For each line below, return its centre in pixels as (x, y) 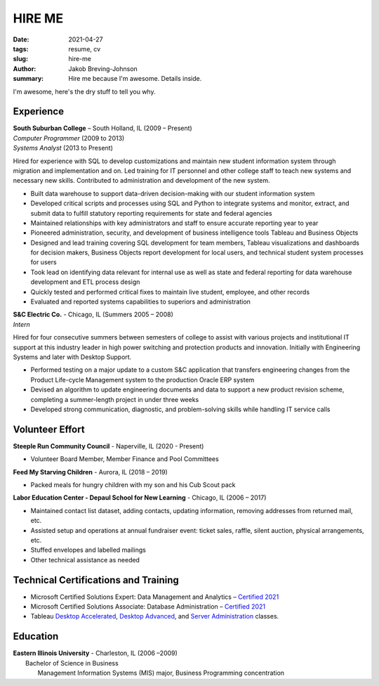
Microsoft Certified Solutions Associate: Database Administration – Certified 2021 (148, 607)
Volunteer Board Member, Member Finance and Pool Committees (125, 459)
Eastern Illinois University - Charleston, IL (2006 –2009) (95, 653)
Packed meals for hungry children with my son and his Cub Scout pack (133, 485)
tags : (21, 48)
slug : (20, 59)
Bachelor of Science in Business (72, 663)
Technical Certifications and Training (96, 580)
